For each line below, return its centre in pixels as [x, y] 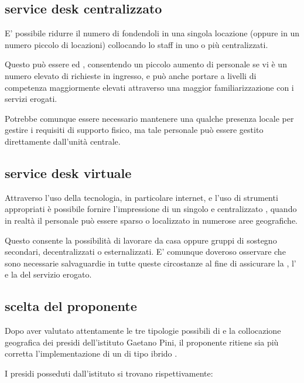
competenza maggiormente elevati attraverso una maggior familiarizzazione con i [149, 87]
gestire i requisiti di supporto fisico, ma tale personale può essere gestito [134, 130]
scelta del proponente [71, 306]
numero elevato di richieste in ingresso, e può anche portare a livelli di [131, 75]
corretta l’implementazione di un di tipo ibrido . [91, 353]
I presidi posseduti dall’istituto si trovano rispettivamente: [109, 373]
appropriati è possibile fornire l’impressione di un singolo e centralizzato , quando [151, 209]
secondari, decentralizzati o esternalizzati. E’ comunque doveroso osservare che [145, 252]
